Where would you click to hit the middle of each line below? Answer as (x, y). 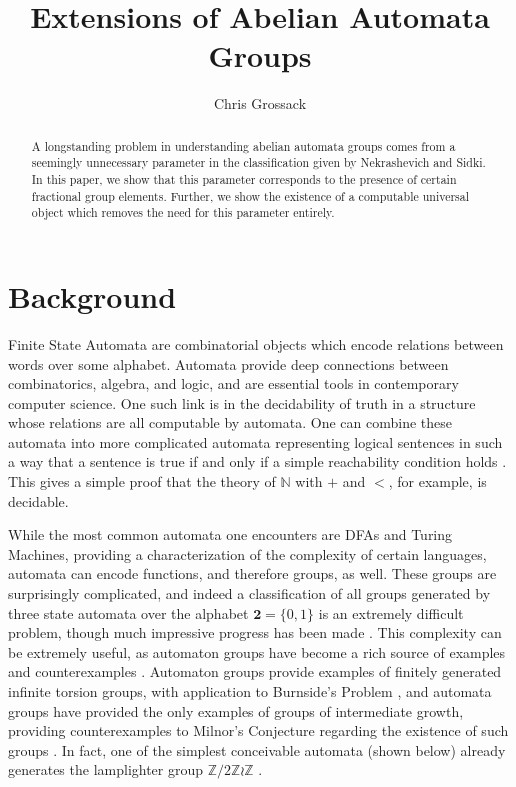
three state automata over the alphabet (128, 612)
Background (92, 295)
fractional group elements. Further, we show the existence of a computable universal (250, 195)
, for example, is (437, 481)
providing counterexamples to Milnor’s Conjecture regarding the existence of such (258, 730)
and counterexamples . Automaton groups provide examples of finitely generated (255, 671)
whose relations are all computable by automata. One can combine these (230, 422)
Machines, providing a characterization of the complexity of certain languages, (247, 553)
